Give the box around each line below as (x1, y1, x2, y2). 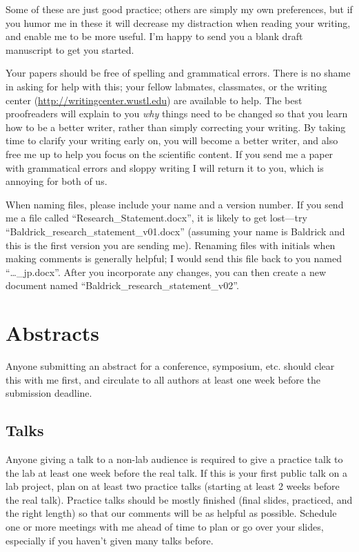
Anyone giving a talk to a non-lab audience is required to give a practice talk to (6, 451, 343, 466)
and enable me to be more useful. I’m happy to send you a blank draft (6, 29, 303, 43)
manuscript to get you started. (6, 42, 134, 57)
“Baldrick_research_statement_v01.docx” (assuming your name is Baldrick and (6, 224, 345, 238)
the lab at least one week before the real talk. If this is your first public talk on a (6, 465, 347, 480)
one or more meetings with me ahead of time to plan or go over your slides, (6, 519, 324, 533)
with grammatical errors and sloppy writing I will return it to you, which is (6, 160, 324, 175)
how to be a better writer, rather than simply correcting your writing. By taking (6, 119, 346, 134)
